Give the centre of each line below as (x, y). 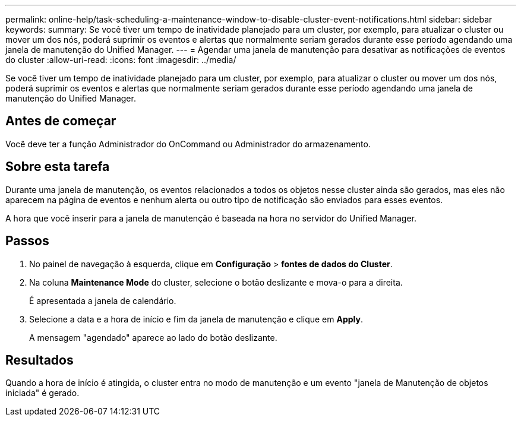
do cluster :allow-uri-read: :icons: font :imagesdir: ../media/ (121, 60)
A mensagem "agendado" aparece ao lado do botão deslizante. (153, 337)
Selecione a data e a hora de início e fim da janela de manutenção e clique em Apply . (196, 319)
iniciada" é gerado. (42, 393)
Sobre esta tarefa (58, 167)
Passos (27, 241)
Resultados (40, 360)
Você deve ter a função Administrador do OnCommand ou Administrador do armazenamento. (188, 144)
